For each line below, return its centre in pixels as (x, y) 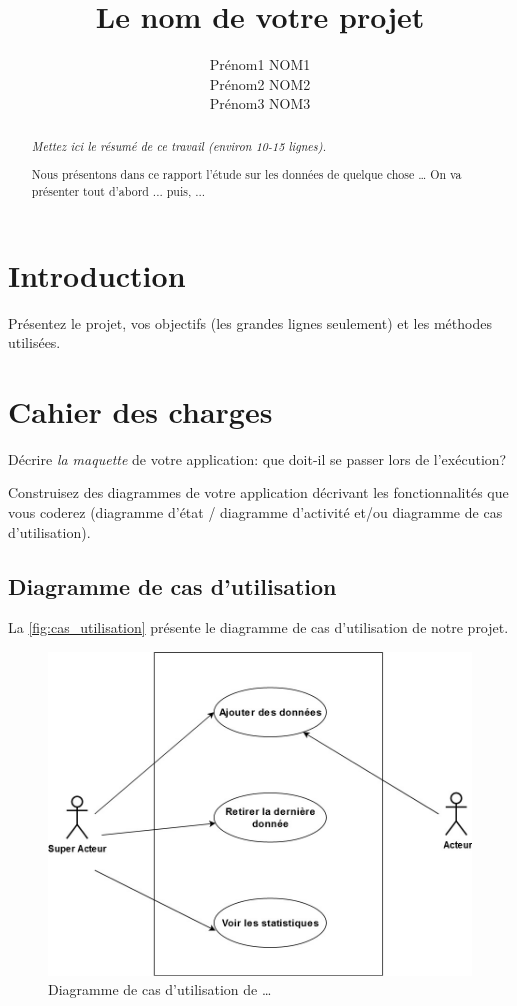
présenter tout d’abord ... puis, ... (118, 190)
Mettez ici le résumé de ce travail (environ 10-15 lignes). (179, 145)
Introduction (97, 274)
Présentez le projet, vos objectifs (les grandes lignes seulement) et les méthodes (250, 322)
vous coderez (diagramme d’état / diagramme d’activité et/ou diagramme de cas (255, 512)
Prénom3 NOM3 (260, 103)
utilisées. (34, 342)
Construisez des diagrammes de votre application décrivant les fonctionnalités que (258, 492)
